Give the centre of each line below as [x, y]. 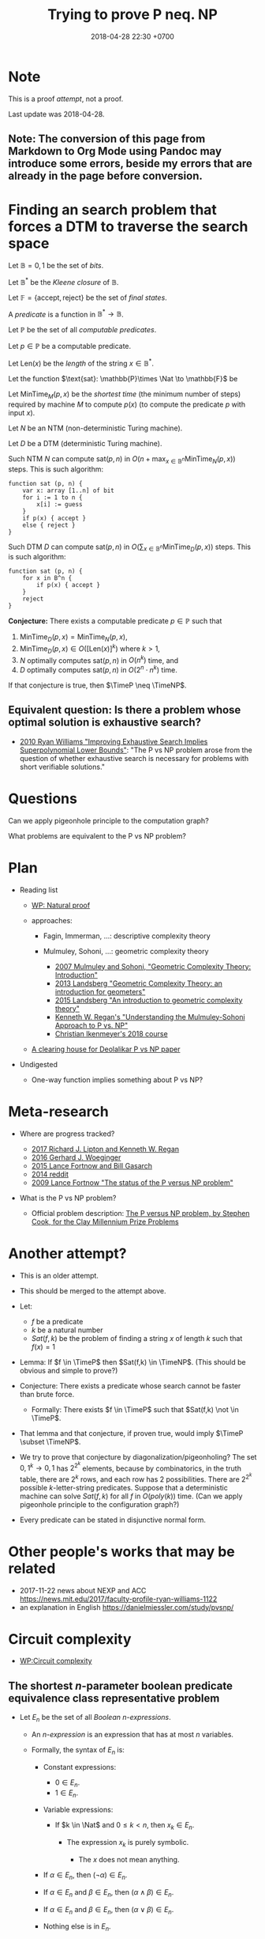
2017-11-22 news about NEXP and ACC [83, 1590]
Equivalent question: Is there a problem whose [125, 710]
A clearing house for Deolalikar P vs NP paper [106, 1049]
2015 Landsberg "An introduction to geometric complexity [149, 1000]
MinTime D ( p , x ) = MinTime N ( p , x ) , [73, 638]
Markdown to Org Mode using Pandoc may [115, 151]
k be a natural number [67, 1330]
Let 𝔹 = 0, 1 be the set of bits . [56, 266]
